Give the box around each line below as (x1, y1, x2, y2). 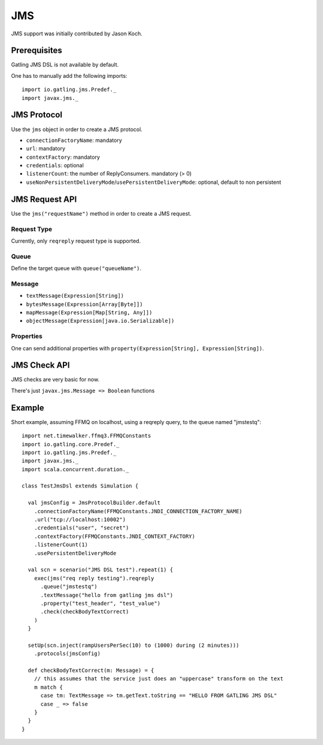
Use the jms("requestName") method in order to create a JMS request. (11, 210, 191, 217)
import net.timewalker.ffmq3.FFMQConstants (22, 432, 151, 440)
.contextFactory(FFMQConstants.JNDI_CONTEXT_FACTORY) (33, 533, 196, 540)
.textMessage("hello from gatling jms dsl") (40, 592, 173, 598)
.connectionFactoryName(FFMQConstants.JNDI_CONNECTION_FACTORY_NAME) (33, 508, 243, 514)
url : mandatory (26, 145, 66, 152)
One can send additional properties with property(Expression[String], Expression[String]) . (11, 344, 264, 352)
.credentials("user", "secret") (33, 525, 129, 531)
